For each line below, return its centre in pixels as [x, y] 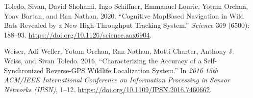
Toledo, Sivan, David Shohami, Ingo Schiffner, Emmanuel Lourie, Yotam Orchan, [126, 6]
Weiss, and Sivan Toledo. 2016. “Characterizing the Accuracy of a [103, 60]
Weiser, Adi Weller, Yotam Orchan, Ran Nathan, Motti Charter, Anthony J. [119, 51]
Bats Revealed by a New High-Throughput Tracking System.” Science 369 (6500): [127, 25]
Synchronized [24, 70]
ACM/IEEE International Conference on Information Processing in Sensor [117, 80]
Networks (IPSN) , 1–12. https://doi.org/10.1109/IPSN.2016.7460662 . [108, 89]
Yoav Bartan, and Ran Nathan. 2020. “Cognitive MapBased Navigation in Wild [124, 15]
